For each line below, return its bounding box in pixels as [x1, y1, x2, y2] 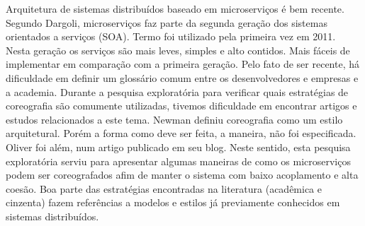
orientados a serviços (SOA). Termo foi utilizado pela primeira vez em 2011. [6, 29, 336, 44]
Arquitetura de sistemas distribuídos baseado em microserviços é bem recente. [6, 1, 344, 16]
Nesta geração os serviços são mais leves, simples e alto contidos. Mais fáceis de [6, 42, 350, 57]
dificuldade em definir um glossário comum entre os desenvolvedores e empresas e [6, 70, 359, 85]
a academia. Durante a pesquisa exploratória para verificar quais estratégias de [6, 84, 349, 99]
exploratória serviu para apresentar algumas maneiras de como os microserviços [6, 153, 351, 168]
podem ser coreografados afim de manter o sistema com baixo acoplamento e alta [6, 167, 359, 182]
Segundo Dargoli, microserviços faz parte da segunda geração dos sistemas [6, 15, 327, 30]
